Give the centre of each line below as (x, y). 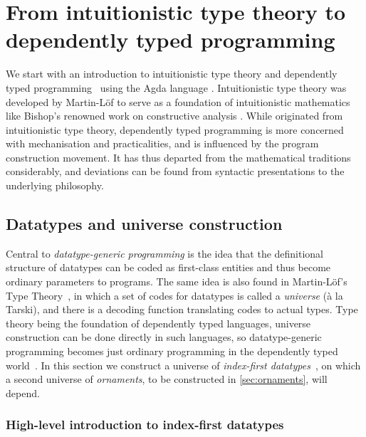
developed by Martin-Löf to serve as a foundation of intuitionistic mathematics (178, 101)
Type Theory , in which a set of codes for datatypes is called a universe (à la (174, 295)
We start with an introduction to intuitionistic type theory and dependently (172, 74)
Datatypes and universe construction (144, 224)
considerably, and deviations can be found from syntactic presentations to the (175, 171)
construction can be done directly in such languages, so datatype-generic (164, 337)
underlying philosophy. (55, 185)
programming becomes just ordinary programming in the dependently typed (172, 351)
